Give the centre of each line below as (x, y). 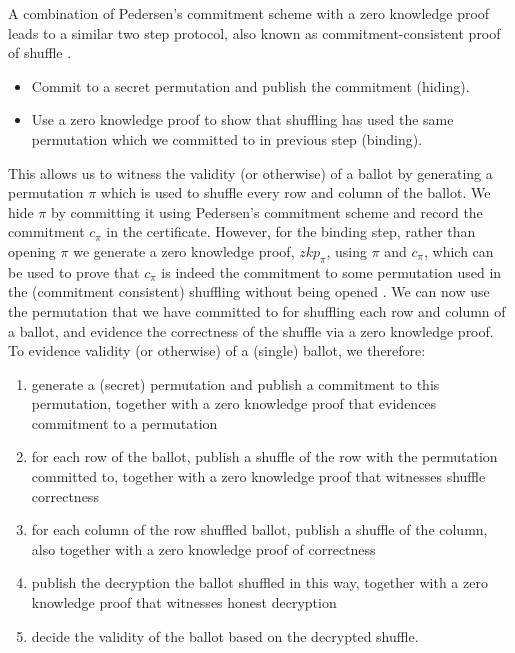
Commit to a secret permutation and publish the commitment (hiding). (250, 85)
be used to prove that (74, 271)
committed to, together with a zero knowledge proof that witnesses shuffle (258, 476)
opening (32, 250)
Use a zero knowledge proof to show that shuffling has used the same (242, 119)
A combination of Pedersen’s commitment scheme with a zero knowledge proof (249, 13)
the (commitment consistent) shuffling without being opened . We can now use (249, 291)
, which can (458, 250)
